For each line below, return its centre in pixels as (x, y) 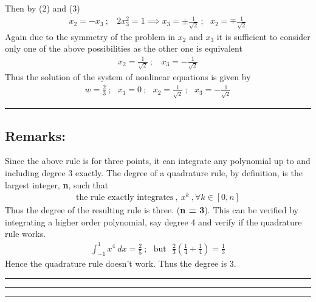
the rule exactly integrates (125, 198)
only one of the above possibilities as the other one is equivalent (124, 48)
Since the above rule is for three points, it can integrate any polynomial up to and (158, 161)
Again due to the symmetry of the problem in (90, 36)
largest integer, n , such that (57, 184)
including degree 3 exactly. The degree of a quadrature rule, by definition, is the (154, 172)
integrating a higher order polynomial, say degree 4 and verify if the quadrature (153, 221)
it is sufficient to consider (263, 36)
